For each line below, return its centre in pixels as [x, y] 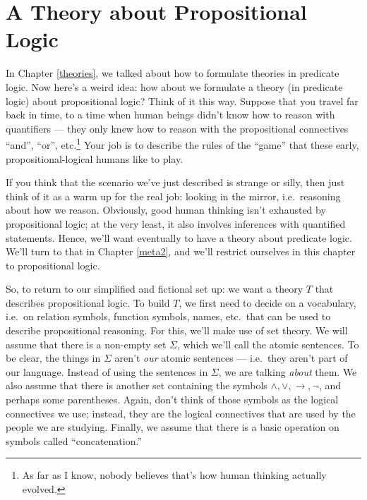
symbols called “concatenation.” [74, 440]
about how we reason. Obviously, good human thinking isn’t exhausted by [166, 210]
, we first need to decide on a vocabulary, [267, 302]
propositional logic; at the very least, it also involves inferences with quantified [176, 223]
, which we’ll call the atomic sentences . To [268, 344]
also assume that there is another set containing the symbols [137, 385]
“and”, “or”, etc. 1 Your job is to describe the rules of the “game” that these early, [182, 144]
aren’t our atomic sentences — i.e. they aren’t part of [231, 358]
